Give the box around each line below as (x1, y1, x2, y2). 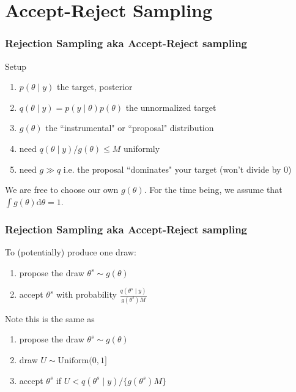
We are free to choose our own (5, 183, 119, 196)
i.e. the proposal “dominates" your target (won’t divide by (63, 162, 281, 175)
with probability (56, 288, 117, 301)
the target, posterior (57, 80, 133, 93)
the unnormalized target (125, 100, 216, 113)
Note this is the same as (5, 312, 95, 325)
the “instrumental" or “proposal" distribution (45, 121, 214, 134)
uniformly (123, 141, 160, 154)
